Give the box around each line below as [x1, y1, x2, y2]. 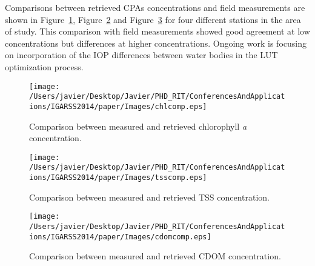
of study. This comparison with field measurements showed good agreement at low [5, 25, 310, 38]
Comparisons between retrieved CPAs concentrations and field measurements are [5, 1, 305, 13]
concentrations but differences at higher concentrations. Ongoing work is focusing [5, 36, 307, 49]
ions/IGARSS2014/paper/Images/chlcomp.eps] [29, 102, 207, 111]
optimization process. [5, 60, 84, 73]
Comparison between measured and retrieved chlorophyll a [29, 119, 247, 132]
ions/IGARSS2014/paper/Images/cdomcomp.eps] [29, 232, 211, 241]
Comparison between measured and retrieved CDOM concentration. [29, 250, 281, 262]
